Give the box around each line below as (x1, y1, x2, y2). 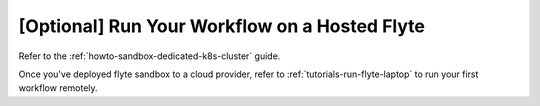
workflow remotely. (18, 82, 99, 94)
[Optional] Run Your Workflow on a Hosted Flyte (18, 15, 425, 37)
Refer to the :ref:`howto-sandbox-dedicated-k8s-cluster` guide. (18, 50, 281, 62)
